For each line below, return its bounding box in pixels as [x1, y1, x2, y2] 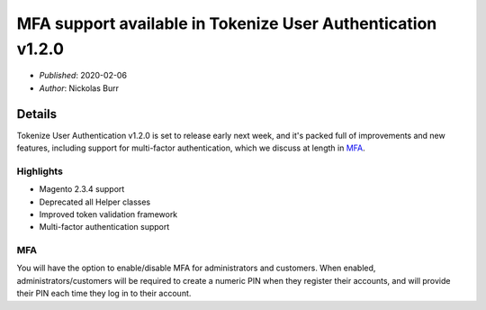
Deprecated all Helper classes [39, 196, 151, 207]
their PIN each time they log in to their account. [16, 288, 192, 299]
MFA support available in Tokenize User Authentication [16, 14, 437, 33]
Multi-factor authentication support [39, 222, 170, 232]
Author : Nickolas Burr [39, 82, 119, 94]
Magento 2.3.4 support [39, 184, 125, 195]
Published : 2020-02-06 [39, 70, 128, 81]
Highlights [16, 165, 63, 178]
